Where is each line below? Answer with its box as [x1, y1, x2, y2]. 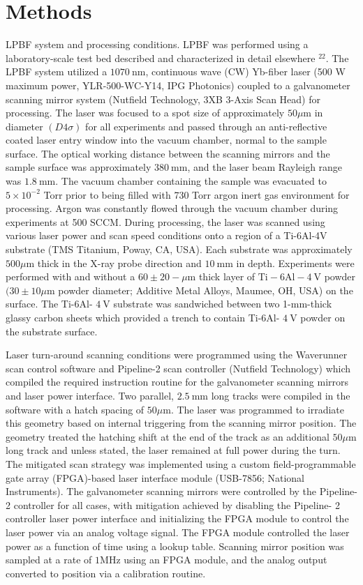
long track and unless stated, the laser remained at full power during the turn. [6, 443, 341, 457]
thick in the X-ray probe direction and [37, 255, 202, 270]
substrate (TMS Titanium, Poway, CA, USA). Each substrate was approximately [6, 242, 353, 257]
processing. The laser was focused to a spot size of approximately [6, 105, 285, 120]
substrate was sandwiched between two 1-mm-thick [113, 296, 332, 311]
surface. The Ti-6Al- [6, 296, 93, 311]
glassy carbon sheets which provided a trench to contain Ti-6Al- [6, 310, 280, 324]
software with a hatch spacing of [6, 402, 145, 416]
